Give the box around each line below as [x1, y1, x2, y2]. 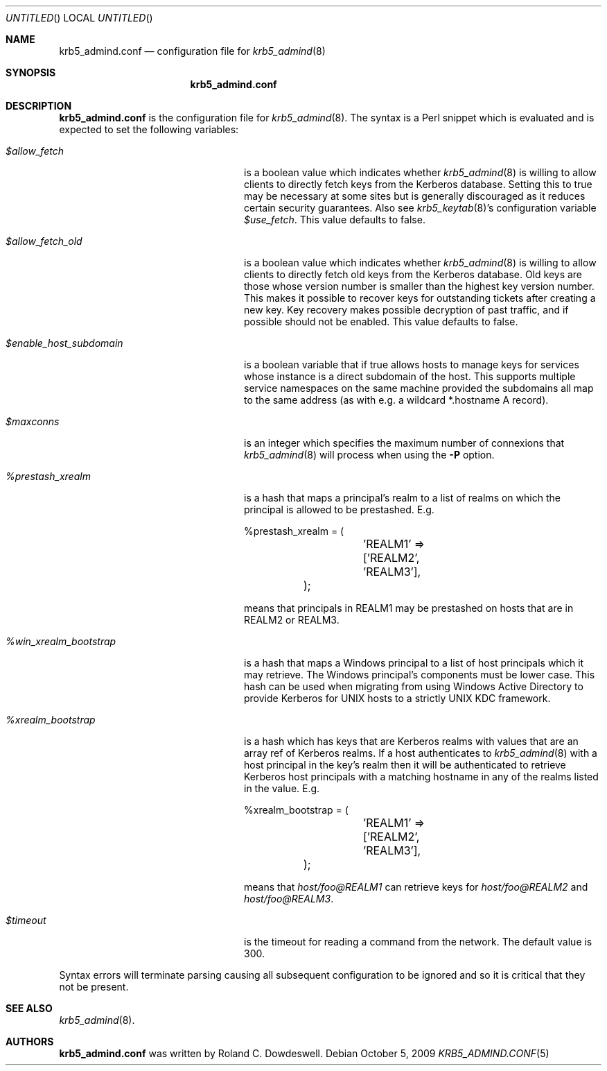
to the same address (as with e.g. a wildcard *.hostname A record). [244, 394, 549, 406]
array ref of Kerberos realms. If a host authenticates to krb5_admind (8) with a [244, 747, 597, 759]
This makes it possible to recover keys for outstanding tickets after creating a [244, 292, 596, 304]
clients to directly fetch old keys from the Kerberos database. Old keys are [244, 268, 583, 280]
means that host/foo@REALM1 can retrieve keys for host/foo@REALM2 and [244, 881, 588, 893]
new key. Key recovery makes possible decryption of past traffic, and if [244, 304, 569, 316]
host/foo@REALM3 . [244, 893, 334, 905]
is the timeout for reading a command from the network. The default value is [244, 936, 592, 948]
